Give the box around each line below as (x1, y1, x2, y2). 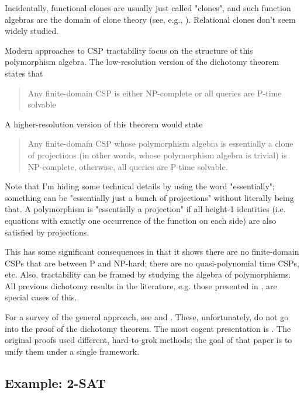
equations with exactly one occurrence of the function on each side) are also (5, 214, 277, 226)
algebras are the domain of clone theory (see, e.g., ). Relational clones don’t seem (5, 13, 296, 25)
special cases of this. (5, 291, 77, 303)
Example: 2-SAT (5, 373, 106, 391)
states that (5, 67, 43, 79)
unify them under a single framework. (5, 345, 140, 357)
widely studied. (5, 25, 59, 37)
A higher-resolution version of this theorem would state (5, 117, 203, 130)
